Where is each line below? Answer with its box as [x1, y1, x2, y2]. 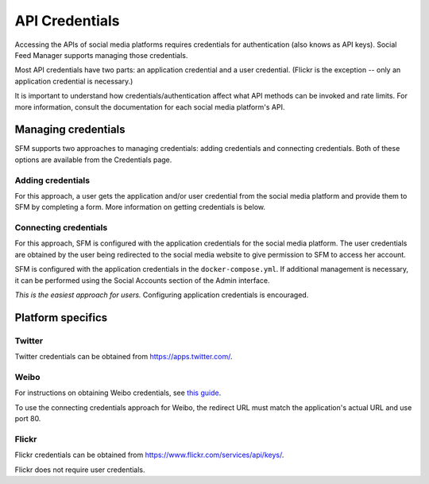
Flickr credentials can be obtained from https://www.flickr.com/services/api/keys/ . [14, 450, 284, 460]
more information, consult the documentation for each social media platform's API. [14, 102, 285, 111]
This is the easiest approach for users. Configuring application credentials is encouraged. [14, 290, 309, 300]
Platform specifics [14, 311, 108, 324]
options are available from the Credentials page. [14, 155, 172, 165]
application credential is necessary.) [14, 76, 133, 86]
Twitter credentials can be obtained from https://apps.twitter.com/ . [14, 352, 234, 362]
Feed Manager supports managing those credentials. [14, 50, 188, 60]
